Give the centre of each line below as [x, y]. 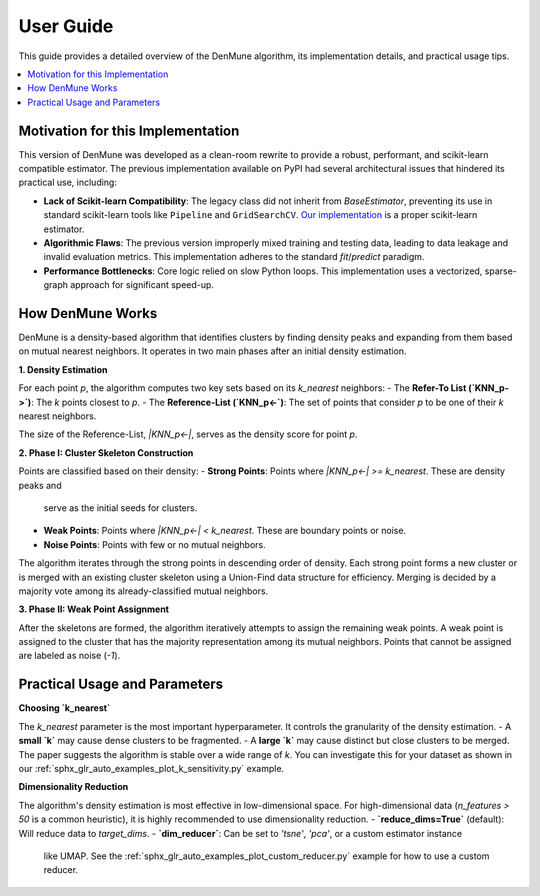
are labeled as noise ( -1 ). [69, 656]
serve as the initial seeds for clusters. [120, 507]
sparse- [500, 271]
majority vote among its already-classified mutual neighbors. [143, 591]
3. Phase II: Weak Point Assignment [94, 609]
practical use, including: [67, 182]
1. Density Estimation [63, 369]
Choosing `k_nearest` [64, 708]
